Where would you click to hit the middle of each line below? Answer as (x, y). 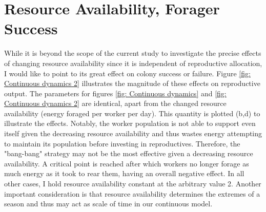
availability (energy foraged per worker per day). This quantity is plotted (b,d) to (132, 113)
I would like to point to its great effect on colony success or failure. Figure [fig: (127, 73)
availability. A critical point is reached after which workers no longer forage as (127, 163)
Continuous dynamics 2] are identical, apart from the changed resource (115, 103)
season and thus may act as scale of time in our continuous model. (108, 204)
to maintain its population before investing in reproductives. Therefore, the (122, 143)
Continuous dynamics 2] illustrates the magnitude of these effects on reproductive (132, 83)
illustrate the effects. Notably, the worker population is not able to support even (130, 123)
